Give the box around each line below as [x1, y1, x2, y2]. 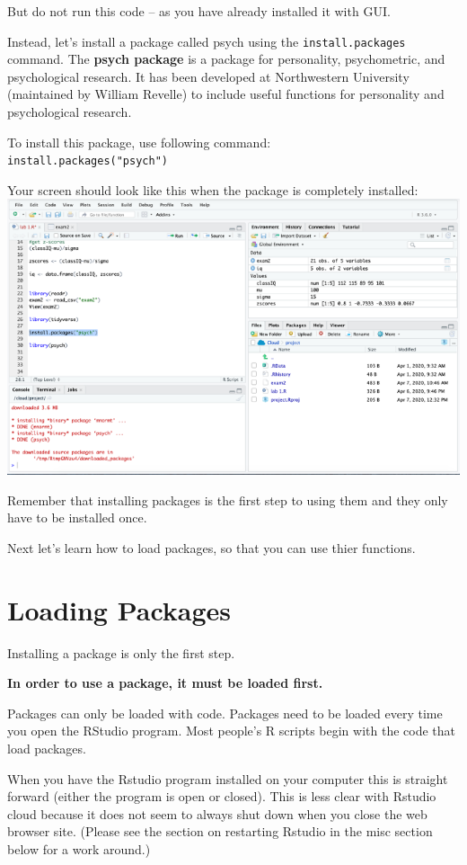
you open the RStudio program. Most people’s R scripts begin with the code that [7, 721, 455, 740]
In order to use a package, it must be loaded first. [7, 673, 323, 692]
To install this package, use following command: [7, 132, 271, 151]
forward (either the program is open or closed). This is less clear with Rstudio [7, 787, 436, 806]
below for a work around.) [7, 839, 151, 858]
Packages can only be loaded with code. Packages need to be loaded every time [7, 703, 443, 722]
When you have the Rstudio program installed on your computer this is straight [7, 769, 448, 788]
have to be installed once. [7, 508, 147, 527]
